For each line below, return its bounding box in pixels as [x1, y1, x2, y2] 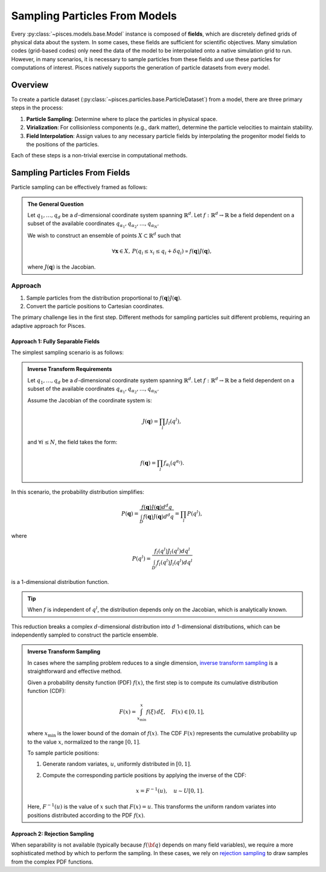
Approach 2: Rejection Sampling [11, 830, 94, 838]
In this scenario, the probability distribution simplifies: [11, 488, 145, 496]
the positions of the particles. [26, 140, 100, 148]
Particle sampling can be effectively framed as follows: [11, 183, 148, 191]
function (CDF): [27, 687, 66, 695]
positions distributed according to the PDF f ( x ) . [27, 811, 145, 819]
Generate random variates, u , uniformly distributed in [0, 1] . [42, 760, 191, 768]
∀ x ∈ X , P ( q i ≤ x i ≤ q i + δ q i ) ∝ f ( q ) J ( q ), [112, 248, 212, 256]
